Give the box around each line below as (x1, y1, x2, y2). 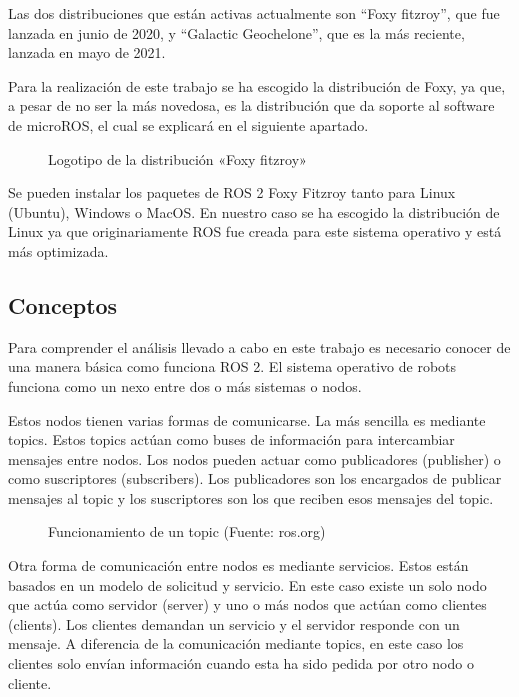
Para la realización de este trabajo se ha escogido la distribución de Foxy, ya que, (8, 75, 506, 96)
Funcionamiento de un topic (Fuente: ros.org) (48, 521, 326, 542)
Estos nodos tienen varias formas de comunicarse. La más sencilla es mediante (8, 409, 486, 430)
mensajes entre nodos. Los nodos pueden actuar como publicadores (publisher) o (8, 448, 501, 469)
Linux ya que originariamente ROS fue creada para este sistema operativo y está (8, 221, 502, 242)
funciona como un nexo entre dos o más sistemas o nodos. (8, 375, 362, 396)
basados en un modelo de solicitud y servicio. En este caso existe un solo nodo (8, 574, 487, 595)
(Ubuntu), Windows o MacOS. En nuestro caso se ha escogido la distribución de (8, 201, 500, 222)
